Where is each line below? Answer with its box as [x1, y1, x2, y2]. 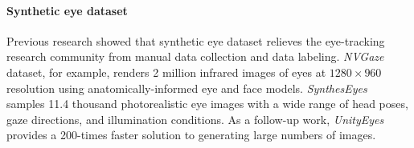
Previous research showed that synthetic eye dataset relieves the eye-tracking [6, 32, 385, 49]
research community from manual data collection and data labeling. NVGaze [6, 48, 384, 65]
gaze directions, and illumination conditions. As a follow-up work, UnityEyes [6, 110, 384, 127]
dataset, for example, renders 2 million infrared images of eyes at [6, 63, 326, 80]
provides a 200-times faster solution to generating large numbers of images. [6, 126, 376, 143]
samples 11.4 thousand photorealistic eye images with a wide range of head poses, [6, 95, 408, 112]
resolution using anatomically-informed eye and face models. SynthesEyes [6, 79, 367, 96]
